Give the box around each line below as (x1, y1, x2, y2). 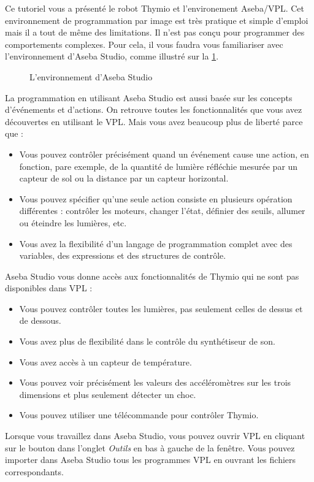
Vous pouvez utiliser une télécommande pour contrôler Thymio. (19, 408, 259, 421)
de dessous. (19, 314, 61, 327)
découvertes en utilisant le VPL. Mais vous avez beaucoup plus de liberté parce (5, 115, 303, 128)
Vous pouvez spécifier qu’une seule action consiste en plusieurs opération (19, 192, 293, 205)
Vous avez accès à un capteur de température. (19, 355, 192, 368)
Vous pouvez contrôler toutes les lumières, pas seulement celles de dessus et (19, 302, 303, 315)
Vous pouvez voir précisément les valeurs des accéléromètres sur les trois (19, 376, 291, 389)
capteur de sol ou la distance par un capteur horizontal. (19, 172, 229, 185)
